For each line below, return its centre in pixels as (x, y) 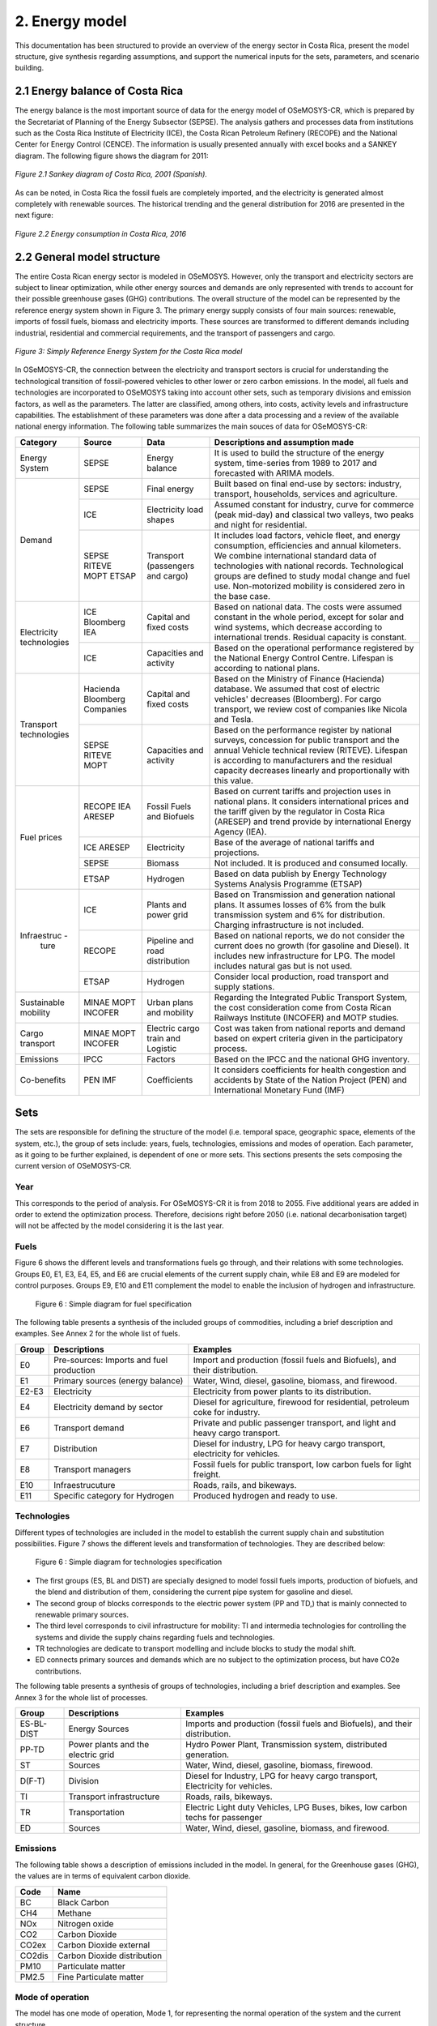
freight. (207, 1474)
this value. (234, 780)
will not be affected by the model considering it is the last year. (119, 1226)
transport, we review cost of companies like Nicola (311, 709)
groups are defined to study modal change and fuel (312, 575)
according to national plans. (267, 668)
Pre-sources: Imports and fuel (111, 1360)
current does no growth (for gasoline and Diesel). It (312, 946)
